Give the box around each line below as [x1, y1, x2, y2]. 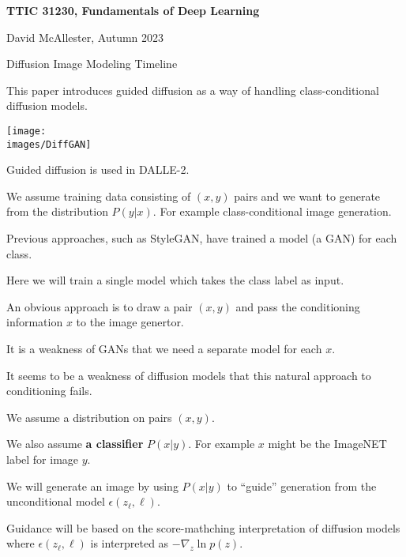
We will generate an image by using [6, 477, 179, 494]
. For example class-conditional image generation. [152, 203, 392, 220]
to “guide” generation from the [227, 477, 377, 494]
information [6, 314, 63, 330]
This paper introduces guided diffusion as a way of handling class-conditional [6, 81, 379, 98]
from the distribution [6, 203, 108, 220]
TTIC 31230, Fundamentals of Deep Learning [6, 2, 260, 18]
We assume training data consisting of [6, 187, 191, 204]
